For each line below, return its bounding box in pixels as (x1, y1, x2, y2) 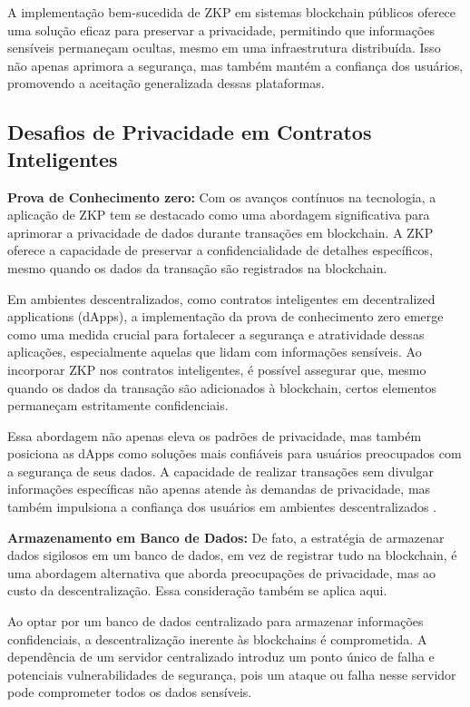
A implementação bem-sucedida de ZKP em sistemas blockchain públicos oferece (7, 3, 456, 21)
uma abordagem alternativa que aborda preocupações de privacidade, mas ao (7, 563, 436, 582)
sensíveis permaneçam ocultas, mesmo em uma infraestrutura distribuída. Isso (7, 38, 441, 57)
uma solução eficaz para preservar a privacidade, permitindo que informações (7, 20, 436, 39)
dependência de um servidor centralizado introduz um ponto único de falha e (7, 647, 435, 666)
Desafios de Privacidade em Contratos (7, 118, 372, 146)
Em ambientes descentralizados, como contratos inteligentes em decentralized (7, 289, 436, 308)
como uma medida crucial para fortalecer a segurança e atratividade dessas (7, 324, 425, 343)
